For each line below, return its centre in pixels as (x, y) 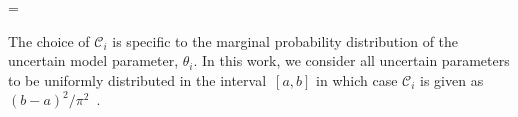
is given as (452, 79)
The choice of (49, 40)
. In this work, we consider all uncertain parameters (351, 60)
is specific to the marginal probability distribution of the (285, 40)
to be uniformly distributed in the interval (137, 79)
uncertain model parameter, (93, 60)
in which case (357, 79)
